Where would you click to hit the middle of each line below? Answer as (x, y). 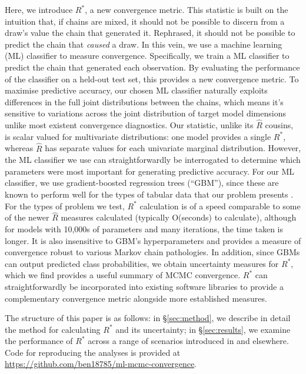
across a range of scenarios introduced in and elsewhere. (188, 341)
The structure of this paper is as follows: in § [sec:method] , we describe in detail (148, 318)
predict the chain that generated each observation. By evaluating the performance (152, 67)
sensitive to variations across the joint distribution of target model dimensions (145, 113)
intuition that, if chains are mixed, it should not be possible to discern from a (145, 21)
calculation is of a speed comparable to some (220, 206)
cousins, (279, 125)
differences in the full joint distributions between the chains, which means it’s (144, 101)
